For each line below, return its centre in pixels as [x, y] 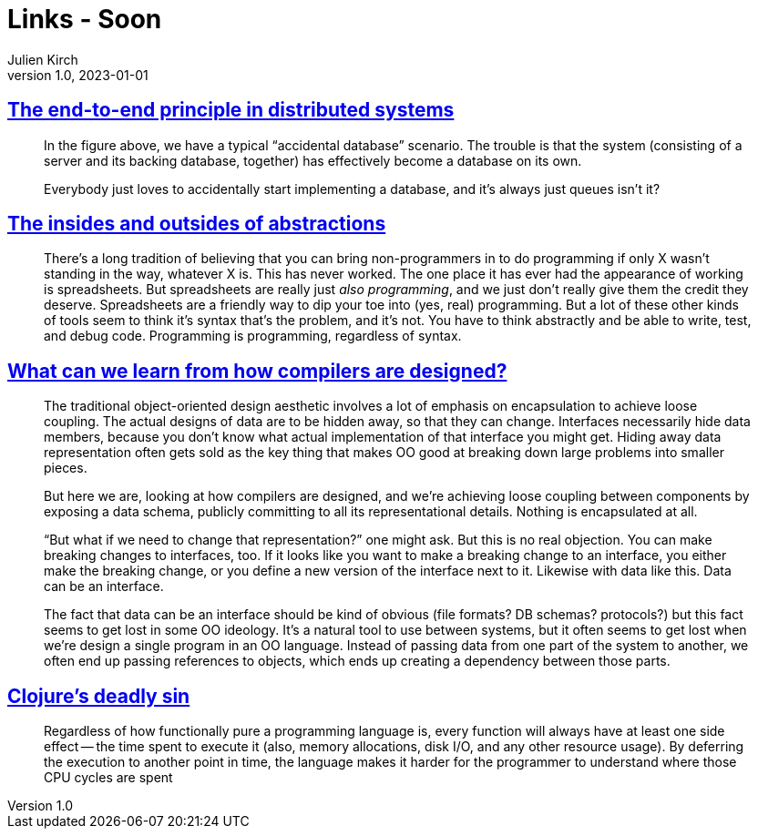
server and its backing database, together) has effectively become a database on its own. [313, 160]
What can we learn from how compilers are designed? [257, 371]
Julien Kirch [43, 59]
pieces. [66, 468]
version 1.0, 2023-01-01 [78, 75]
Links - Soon [85, 19]
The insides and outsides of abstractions [197, 224]
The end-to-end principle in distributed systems [231, 110]
